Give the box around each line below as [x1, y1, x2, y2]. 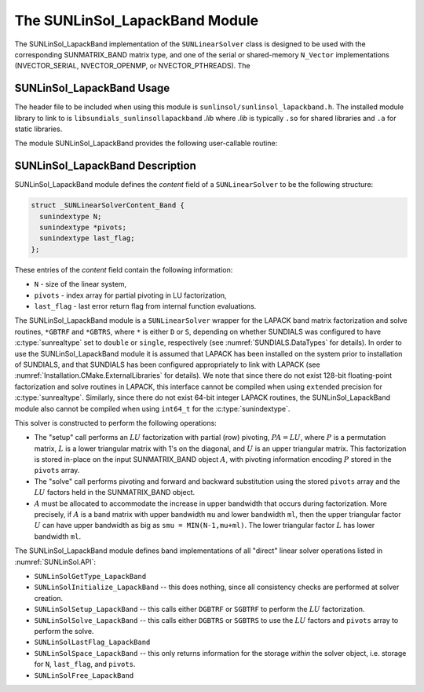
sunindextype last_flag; [39, 234, 135, 243]
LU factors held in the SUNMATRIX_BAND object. [34, 488, 196, 497]
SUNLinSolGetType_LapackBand [34, 572, 147, 580]
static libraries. [14, 124, 63, 134]
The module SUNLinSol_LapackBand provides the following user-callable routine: [14, 138, 278, 148]
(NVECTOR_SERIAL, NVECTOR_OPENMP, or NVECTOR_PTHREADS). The [14, 61, 250, 71]
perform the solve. [34, 626, 94, 635]
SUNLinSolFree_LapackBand [34, 671, 134, 679]
